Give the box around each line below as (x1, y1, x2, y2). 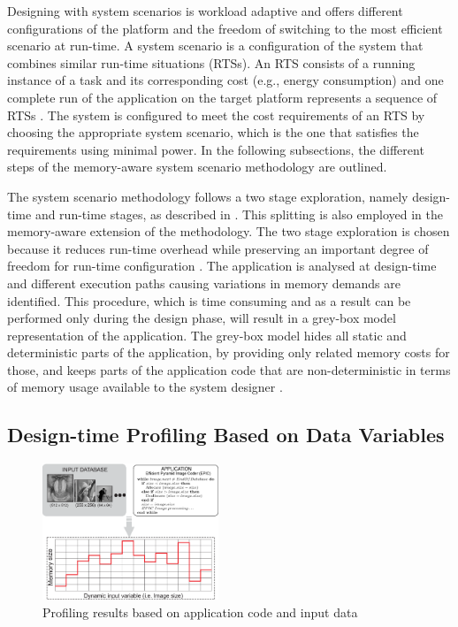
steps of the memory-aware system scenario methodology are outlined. (7, 157, 387, 176)
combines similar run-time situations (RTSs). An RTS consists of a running (7, 53, 416, 72)
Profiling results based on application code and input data (42, 602, 358, 621)
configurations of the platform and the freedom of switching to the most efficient (7, 19, 443, 37)
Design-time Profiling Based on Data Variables (7, 421, 445, 448)
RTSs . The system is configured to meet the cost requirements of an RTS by (7, 105, 425, 124)
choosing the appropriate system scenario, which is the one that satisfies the (7, 123, 419, 141)
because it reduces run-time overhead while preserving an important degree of (7, 239, 429, 257)
